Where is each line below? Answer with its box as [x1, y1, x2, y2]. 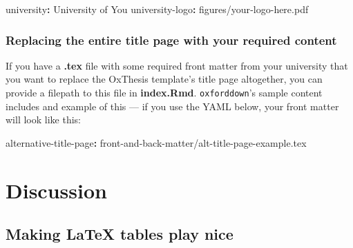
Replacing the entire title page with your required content [6, 31, 337, 48]
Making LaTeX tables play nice [6, 223, 233, 245]
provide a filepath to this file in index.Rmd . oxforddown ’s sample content [6, 85, 323, 99]
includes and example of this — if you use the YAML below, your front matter [6, 99, 339, 113]
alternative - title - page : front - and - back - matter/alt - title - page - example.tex [6, 135, 307, 149]
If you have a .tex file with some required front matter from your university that [6, 58, 348, 72]
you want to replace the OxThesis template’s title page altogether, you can [6, 72, 323, 86]
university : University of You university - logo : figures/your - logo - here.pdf [6, 2, 309, 16]
